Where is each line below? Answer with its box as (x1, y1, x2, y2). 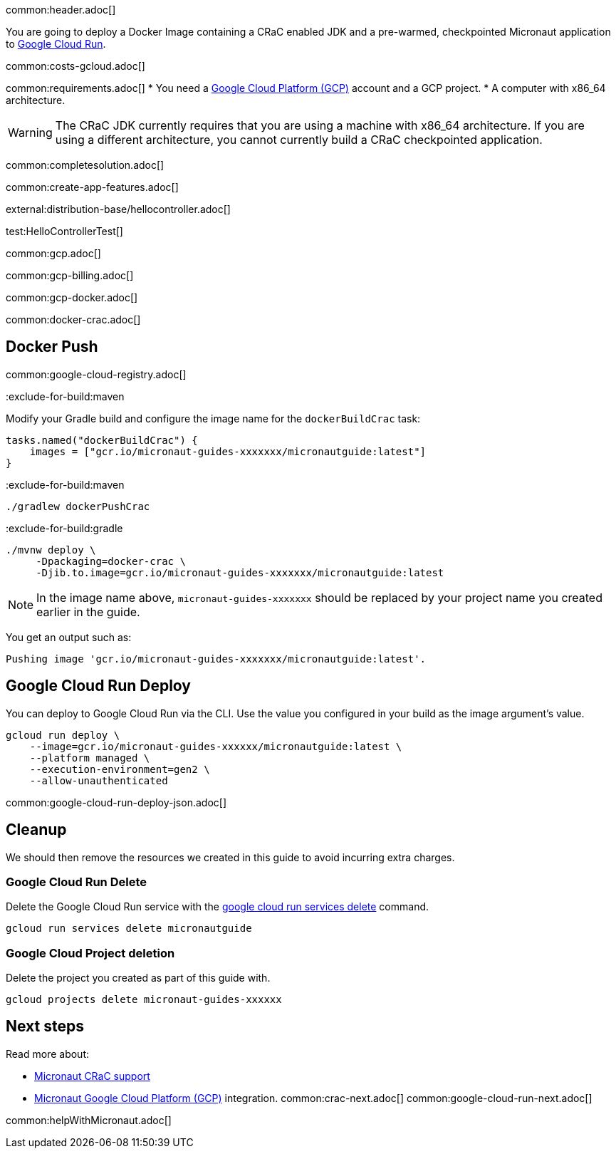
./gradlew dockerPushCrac (6, 500, 150, 512)
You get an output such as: (6, 630, 132, 643)
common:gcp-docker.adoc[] (6, 291, 138, 303)
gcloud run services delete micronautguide (6, 922, 252, 935)
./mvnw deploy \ (6, 544, 96, 556)
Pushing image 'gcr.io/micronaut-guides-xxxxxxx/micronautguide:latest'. (6, 653, 427, 665)
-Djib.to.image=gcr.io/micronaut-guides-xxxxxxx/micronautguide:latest (36, 566, 444, 578)
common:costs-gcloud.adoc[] (6, 60, 145, 72)
